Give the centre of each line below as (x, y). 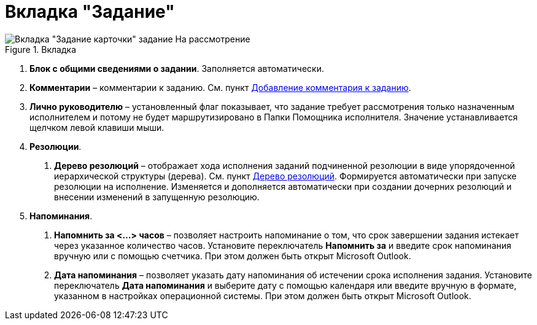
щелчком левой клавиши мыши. (97, 127)
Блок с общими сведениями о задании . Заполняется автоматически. (177, 68)
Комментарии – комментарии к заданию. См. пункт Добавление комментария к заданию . (220, 87)
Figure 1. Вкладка (41, 49)
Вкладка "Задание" (90, 12)
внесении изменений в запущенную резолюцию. (157, 197)
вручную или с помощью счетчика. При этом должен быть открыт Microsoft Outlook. (233, 256)
